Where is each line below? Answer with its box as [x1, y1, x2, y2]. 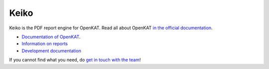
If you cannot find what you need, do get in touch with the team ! [9, 57, 141, 63]
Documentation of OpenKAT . [21, 34, 81, 40]
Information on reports [21, 41, 68, 47]
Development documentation [21, 48, 82, 54]
